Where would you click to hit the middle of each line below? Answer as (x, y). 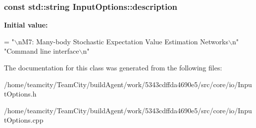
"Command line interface (42, 51)
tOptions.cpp (24, 120)
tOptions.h (20, 94)
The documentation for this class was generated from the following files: (113, 67)
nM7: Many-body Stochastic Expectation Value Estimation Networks (123, 41)
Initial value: (26, 25)
